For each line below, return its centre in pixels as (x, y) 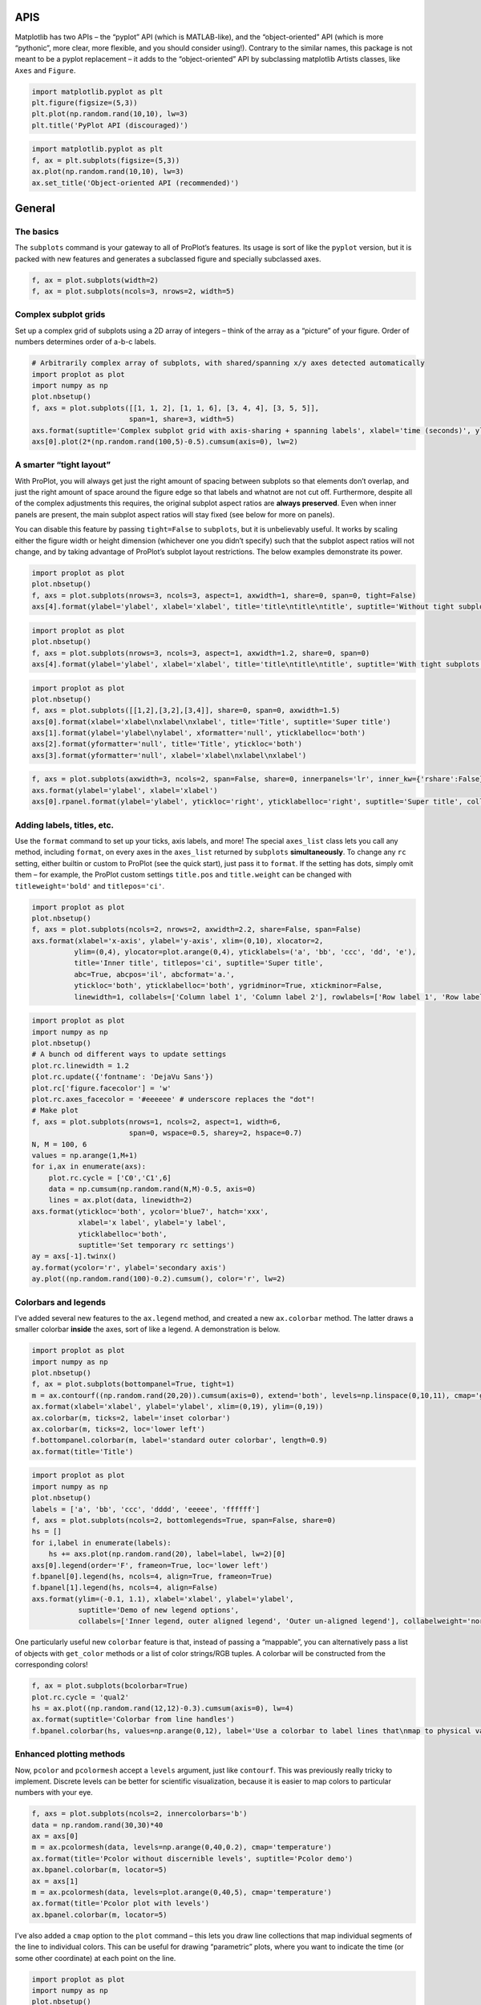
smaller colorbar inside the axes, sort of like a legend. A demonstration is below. (148, 1329)
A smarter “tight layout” (63, 465)
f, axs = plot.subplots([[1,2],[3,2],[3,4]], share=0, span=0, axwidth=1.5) (186, 711)
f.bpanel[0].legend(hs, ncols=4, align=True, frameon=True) (152, 1576)
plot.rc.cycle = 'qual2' (81, 1697)
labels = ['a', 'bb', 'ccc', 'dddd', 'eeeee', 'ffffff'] (146, 1509)
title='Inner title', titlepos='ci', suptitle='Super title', (198, 963)
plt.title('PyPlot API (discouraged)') (110, 125)
